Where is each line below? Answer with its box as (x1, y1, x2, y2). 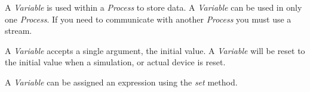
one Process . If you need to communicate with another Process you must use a (5, 12, 291, 25)
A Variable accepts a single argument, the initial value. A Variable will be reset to (5, 44, 305, 56)
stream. (5, 24, 32, 37)
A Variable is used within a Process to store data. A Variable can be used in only (5, 1, 302, 13)
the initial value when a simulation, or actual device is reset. (5, 56, 226, 68)
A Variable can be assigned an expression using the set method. (5, 75, 238, 88)
